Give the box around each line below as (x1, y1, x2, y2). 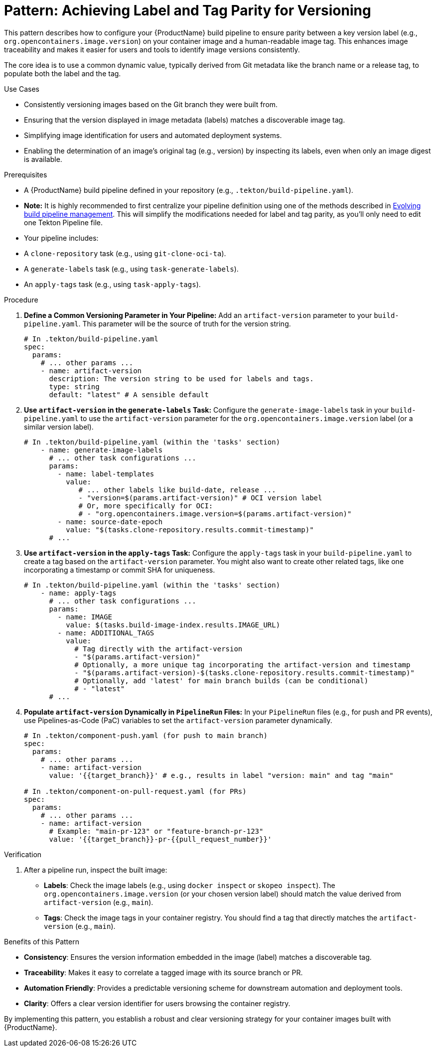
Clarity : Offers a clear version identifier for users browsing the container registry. (24, 999, 291, 1008)
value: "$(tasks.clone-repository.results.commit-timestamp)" (66, 525, 314, 534)
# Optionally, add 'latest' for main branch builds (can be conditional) (74, 676, 369, 685)
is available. (24, 154, 62, 163)
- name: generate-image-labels (40, 446, 163, 454)
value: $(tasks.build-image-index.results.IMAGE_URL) (66, 620, 281, 629)
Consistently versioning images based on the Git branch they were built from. (24, 100, 278, 109)
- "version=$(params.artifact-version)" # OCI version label (78, 493, 322, 502)
